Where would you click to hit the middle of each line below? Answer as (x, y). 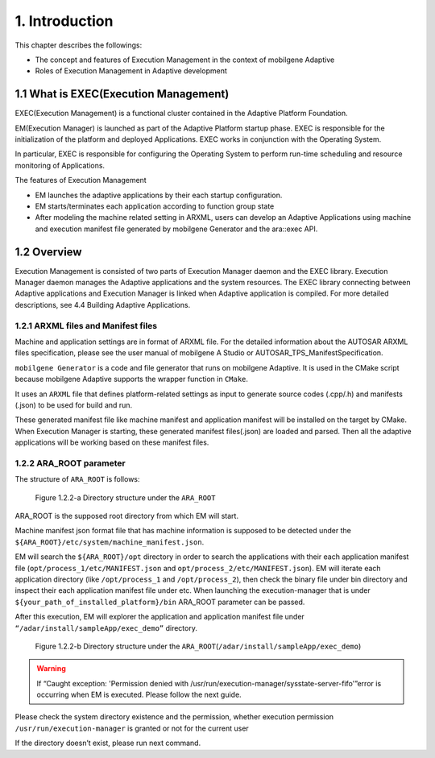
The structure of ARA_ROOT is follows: (77, 479)
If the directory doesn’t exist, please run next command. (108, 743)
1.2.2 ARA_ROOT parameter (70, 463)
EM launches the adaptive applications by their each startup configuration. (159, 195)
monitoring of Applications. (60, 165)
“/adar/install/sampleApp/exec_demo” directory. (106, 628)
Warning (51, 669)
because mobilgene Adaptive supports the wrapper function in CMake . (132, 379)
